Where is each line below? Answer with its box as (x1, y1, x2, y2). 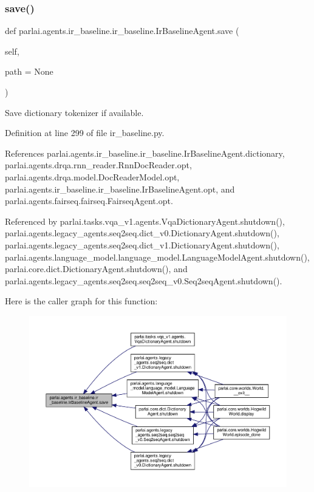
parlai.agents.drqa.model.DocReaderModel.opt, (5, 170, 180, 183)
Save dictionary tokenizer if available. (5, 106, 144, 118)
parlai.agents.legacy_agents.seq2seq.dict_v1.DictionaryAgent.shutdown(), (5, 238, 279, 251)
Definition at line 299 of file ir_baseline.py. (5, 126, 165, 139)
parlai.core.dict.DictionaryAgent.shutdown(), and (5, 262, 188, 275)
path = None (5, 65, 53, 78)
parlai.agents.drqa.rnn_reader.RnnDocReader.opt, (5, 159, 192, 171)
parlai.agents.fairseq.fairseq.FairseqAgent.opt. (5, 194, 173, 207)
